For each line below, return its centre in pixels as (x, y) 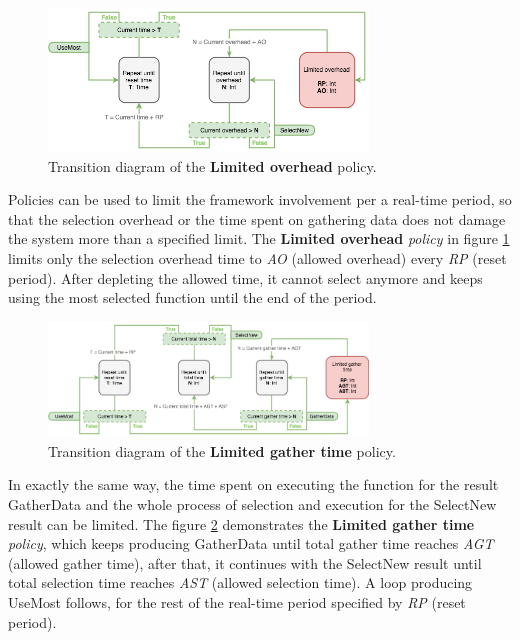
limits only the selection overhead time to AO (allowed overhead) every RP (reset (257, 258)
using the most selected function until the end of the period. (192, 297)
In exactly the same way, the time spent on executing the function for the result (253, 484)
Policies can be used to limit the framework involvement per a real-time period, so (260, 199)
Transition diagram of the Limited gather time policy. (222, 450)
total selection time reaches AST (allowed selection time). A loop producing (240, 582)
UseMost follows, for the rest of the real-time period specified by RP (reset (237, 601)
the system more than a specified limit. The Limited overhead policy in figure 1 (259, 238)
